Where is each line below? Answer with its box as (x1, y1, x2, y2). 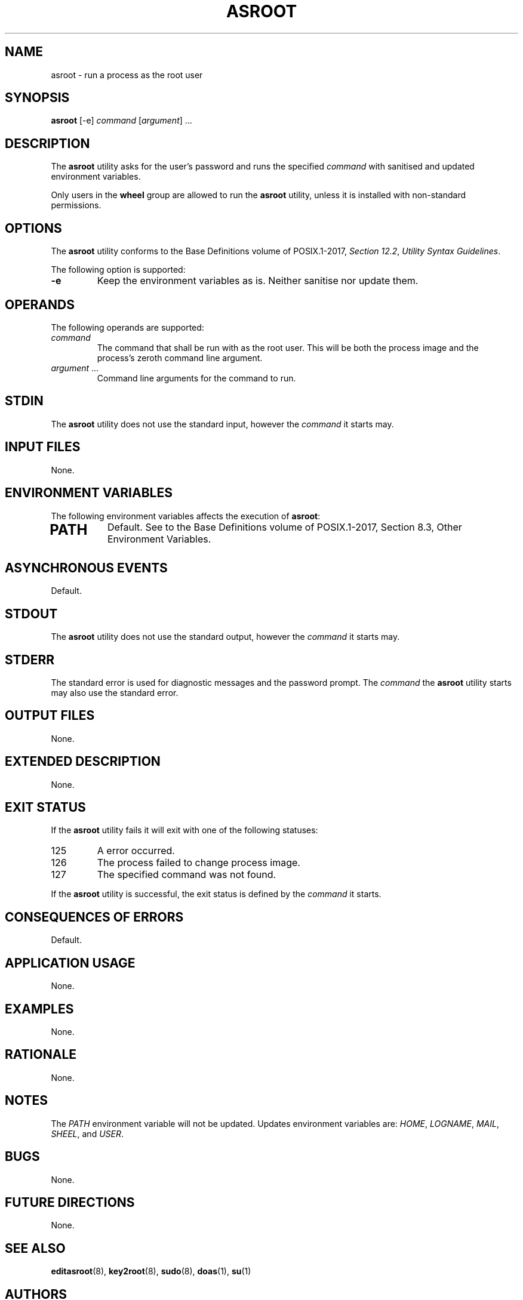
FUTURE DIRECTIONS (5, 1194, 135, 1210)
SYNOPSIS (5, 90, 70, 106)
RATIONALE (5, 1047, 77, 1062)
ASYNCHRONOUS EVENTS (5, 560, 168, 575)
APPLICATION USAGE (5, 955, 136, 971)
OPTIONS (5, 220, 62, 236)
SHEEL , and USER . (51, 1128, 124, 1139)
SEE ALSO (5, 1240, 66, 1256)
